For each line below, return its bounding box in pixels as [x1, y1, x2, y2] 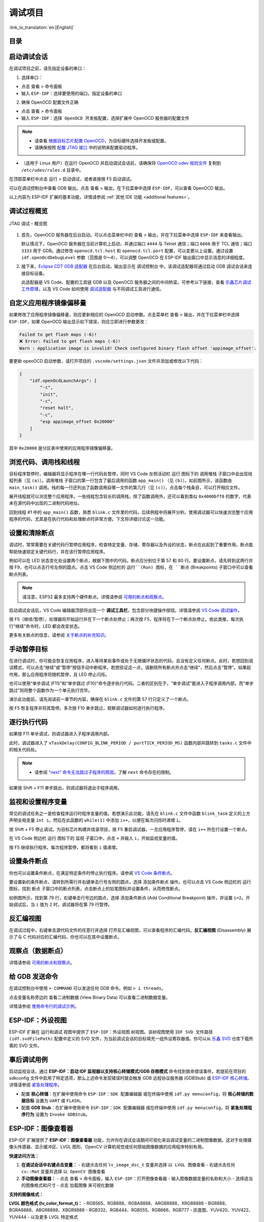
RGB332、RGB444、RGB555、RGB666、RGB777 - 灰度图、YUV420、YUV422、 [88, 1207, 253, 1213]
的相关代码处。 [9, 747, 39, 752]
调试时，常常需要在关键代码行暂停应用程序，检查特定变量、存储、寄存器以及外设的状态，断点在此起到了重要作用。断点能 [9, 542, 253, 547]
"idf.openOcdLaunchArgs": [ [29, 378, 97, 383]
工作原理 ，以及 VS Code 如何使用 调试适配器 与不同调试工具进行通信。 [21, 286, 164, 292]
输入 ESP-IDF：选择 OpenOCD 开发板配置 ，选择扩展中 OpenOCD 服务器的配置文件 [21, 115, 190, 121]
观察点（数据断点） [9, 947, 67, 955]
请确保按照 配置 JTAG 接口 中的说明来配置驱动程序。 [34, 144, 140, 150]
